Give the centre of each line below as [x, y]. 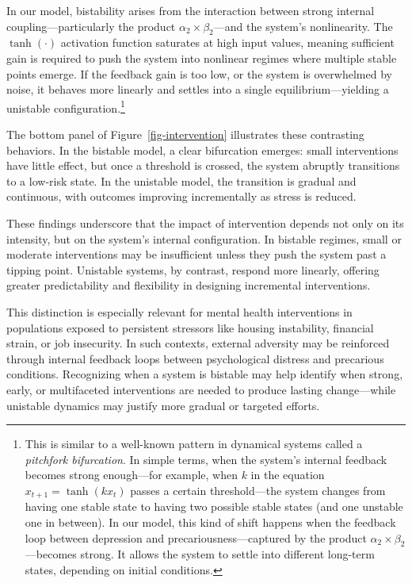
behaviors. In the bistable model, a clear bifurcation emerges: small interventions [202, 150]
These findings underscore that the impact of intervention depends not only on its [205, 222]
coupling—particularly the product [91, 26]
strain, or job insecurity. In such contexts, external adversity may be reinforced [198, 343]
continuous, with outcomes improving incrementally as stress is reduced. [181, 196]
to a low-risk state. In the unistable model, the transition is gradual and [181, 180]
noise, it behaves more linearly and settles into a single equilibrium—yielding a [198, 89]
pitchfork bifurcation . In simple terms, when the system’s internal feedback [206, 459]
